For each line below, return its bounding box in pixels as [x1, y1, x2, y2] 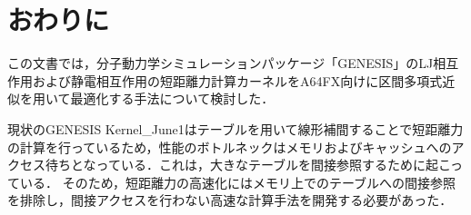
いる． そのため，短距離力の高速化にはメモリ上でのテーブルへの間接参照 [19, 172, 456, 191]
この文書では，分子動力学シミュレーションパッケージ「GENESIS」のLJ [7, 54, 434, 73]
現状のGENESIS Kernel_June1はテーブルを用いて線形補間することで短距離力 [7, 119, 464, 138]
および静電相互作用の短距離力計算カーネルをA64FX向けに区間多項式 [32, 71, 443, 90]
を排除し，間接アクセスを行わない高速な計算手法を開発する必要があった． [7, 191, 453, 210]
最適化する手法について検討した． [70, 89, 275, 108]
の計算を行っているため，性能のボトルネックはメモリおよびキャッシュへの [7, 137, 452, 156]
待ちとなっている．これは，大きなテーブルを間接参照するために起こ [45, 155, 451, 174]
